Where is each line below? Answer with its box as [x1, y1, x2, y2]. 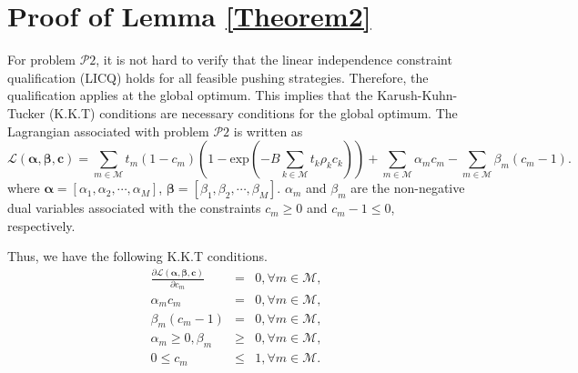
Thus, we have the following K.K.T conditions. [7, 247, 268, 266]
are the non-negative [350, 178, 465, 197]
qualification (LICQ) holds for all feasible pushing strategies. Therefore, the [7, 67, 429, 86]
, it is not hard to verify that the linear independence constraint [96, 50, 452, 69]
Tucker [7, 103, 46, 122]
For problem [7, 50, 76, 69]
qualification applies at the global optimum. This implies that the [7, 86, 373, 105]
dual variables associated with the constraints [7, 198, 261, 217]
